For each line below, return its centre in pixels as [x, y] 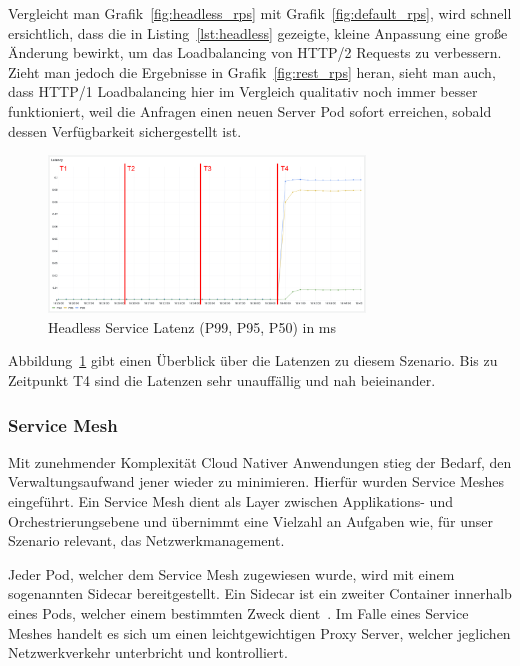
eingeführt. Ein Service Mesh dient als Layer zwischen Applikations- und [230, 501]
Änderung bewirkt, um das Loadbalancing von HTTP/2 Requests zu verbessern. [255, 52]
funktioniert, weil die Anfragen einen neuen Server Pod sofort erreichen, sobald [250, 110]
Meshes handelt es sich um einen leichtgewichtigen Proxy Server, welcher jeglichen [259, 632]
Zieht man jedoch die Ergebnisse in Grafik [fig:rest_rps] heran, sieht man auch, [252, 71]
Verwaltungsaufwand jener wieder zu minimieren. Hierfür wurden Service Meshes [256, 481]
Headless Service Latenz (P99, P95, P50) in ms [192, 326]
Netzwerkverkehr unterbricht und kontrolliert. [148, 652]
